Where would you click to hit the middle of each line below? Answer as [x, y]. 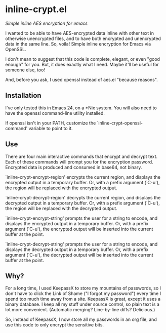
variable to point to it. [51, 128]
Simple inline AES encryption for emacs [46, 23]
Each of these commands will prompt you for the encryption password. [79, 162]
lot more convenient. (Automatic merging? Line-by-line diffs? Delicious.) [80, 310]
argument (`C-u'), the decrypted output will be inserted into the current [79, 255]
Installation [23, 95]
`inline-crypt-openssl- [120, 123]
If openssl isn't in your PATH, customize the [51, 123]
